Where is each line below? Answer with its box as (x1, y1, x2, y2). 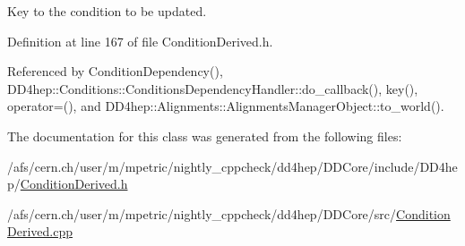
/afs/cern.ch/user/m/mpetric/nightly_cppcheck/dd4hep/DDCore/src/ (7, 204, 397, 223)
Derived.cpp (7, 222, 73, 241)
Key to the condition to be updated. (7, 2, 207, 20)
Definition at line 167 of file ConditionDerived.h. (7, 31, 273, 50)
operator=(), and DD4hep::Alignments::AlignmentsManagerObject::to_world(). (7, 97, 444, 115)
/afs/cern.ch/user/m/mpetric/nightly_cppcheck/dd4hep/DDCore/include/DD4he (7, 157, 458, 175)
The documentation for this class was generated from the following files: (7, 126, 402, 145)
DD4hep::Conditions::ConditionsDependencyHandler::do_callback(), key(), (7, 79, 418, 98)
